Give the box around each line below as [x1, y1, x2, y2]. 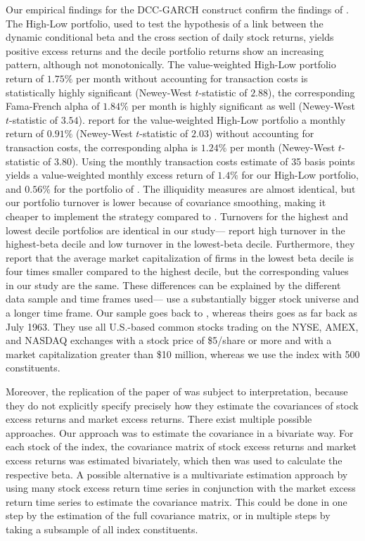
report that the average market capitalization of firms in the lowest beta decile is [6, 250, 354, 265]
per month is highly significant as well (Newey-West [132, 98, 356, 113]
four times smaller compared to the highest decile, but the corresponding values [6, 264, 349, 279]
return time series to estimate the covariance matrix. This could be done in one [6, 494, 347, 509]
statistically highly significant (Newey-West [6, 84, 192, 99]
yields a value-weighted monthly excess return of [6, 167, 214, 182]
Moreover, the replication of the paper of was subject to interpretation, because [6, 384, 348, 399]
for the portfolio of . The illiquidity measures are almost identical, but [53, 181, 356, 196]
